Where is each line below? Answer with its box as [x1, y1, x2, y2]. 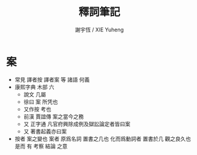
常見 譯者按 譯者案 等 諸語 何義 [14, 76, 90, 83]
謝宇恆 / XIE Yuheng [75, 26, 124, 33]
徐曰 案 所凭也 [23, 98, 58, 105]
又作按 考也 [23, 105, 51, 112]
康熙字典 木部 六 [14, 83, 54, 91]
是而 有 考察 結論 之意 [14, 143, 68, 150]
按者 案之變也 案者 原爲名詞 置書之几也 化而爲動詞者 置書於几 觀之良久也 [14, 135, 191, 142]
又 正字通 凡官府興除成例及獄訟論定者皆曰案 [23, 120, 131, 127]
